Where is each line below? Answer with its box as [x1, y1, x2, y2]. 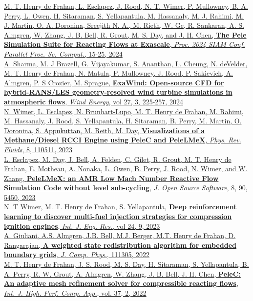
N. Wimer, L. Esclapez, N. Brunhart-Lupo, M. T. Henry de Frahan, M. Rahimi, [4, 106, 244, 116]
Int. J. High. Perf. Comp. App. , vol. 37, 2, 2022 [4, 287, 147, 298]
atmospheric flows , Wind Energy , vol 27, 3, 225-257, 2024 [4, 96, 183, 106]
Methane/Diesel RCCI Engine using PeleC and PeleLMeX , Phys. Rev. [4, 135, 241, 145]
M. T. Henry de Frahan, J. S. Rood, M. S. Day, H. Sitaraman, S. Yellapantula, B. [4, 259, 249, 269]
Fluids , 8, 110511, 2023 [4, 144, 73, 154]
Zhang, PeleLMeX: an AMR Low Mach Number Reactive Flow [4, 173, 219, 183]
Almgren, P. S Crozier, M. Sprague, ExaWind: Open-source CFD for [4, 77, 224, 87]
